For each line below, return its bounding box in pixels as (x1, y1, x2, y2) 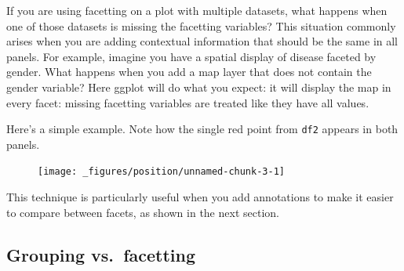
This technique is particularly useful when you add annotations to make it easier (6, 189, 394, 205)
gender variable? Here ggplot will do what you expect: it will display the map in (6, 78, 391, 95)
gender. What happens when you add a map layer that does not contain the (6, 63, 372, 80)
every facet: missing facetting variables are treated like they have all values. (6, 94, 369, 110)
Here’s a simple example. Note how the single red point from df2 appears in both (6, 121, 399, 137)
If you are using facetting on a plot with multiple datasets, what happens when (6, 2, 388, 18)
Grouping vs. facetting (6, 242, 196, 266)
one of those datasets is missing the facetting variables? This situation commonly (6, 17, 396, 34)
